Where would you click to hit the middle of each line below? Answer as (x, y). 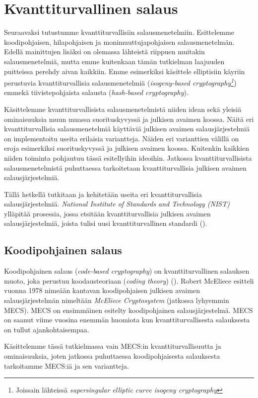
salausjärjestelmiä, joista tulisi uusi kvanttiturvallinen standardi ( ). (106, 223)
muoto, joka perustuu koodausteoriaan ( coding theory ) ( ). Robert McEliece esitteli (129, 280)
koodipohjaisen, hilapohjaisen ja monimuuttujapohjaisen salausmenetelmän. (119, 42)
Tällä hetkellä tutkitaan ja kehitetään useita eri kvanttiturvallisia (103, 194)
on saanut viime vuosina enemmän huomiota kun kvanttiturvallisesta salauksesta (127, 320)
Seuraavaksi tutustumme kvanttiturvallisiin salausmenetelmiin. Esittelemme (119, 32)
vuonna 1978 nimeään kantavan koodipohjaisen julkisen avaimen (102, 290)
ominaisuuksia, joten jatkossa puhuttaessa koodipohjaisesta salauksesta (112, 356)
